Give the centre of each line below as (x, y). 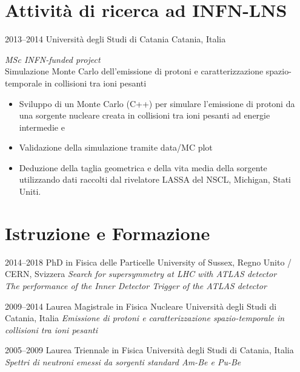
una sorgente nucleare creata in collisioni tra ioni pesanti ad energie (145, 115)
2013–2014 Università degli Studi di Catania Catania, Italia (115, 39)
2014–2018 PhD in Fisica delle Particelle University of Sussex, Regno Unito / (148, 262)
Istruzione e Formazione (108, 233)
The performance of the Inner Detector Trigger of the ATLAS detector (136, 285)
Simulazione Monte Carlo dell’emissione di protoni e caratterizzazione (134, 71)
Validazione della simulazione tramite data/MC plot (116, 147)
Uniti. (30, 191)
